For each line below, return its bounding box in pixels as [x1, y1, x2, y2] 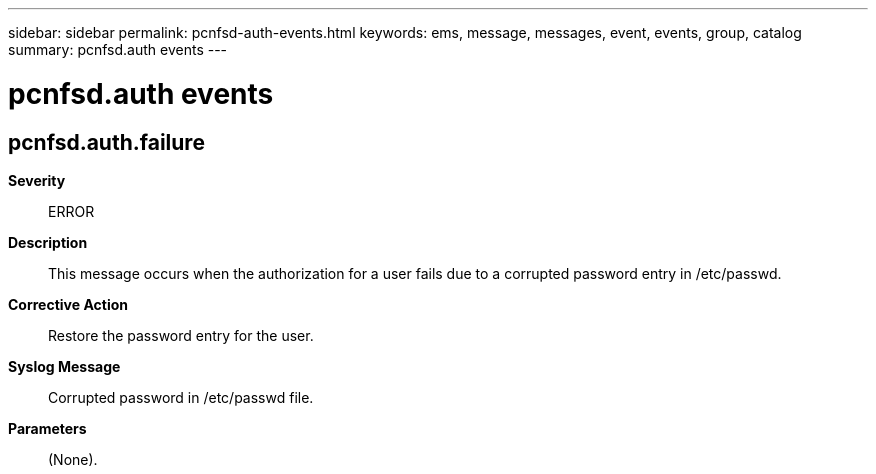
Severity [8, 171, 66, 189]
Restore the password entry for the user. [48, 326, 314, 344]
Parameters [8, 419, 87, 437]
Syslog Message [8, 357, 121, 375]
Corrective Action [8, 295, 128, 313]
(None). [48, 450, 98, 468]
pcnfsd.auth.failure [8, 129, 205, 155]
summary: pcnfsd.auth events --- [8, 41, 228, 58]
